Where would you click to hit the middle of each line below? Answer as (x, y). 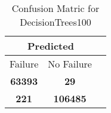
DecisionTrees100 (55, 22)
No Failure (70, 64)
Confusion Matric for (55, 8)
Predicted (51, 46)
